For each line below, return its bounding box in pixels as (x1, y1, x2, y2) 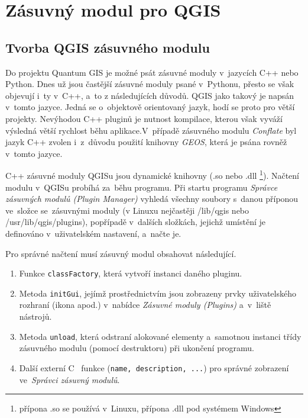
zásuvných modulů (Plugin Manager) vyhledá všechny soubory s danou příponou (5, 192, 299, 205)
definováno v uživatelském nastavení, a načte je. (5, 227, 181, 239)
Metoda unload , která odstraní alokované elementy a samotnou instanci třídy (19, 330, 301, 342)
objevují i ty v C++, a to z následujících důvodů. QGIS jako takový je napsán (5, 89, 294, 101)
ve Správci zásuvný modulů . (19, 373, 120, 385)
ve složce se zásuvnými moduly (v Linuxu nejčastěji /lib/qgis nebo (5, 204, 249, 216)
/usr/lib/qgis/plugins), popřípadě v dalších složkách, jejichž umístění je (5, 216, 266, 228)
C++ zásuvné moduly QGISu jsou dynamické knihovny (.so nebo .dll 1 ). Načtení (5, 168, 299, 181)
